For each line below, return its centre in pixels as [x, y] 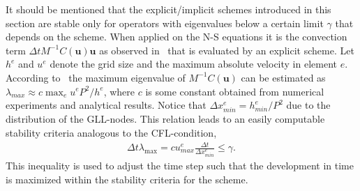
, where [119, 91]
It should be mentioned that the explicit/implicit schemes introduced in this [168, 9]
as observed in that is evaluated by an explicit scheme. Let [227, 50]
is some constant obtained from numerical [235, 91]
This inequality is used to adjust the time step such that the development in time [180, 166]
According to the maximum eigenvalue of [96, 77]
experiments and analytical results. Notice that [106, 105]
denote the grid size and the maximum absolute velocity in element [193, 64]
